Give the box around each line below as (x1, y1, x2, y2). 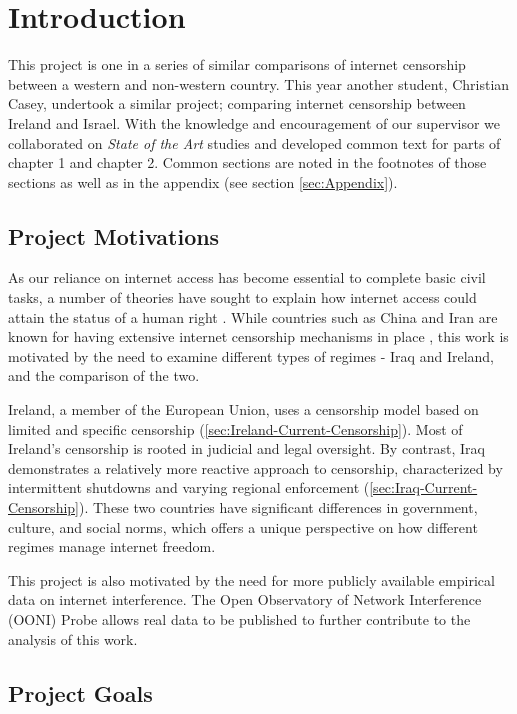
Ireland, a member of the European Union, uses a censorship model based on (8, 399, 479, 420)
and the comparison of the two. (8, 365, 200, 386)
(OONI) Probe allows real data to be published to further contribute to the (8, 608, 471, 629)
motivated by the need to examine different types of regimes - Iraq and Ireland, (8, 345, 494, 366)
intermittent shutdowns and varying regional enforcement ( (8, 477, 370, 498)
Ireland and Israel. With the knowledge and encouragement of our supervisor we (8, 112, 501, 133)
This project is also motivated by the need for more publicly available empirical (8, 569, 495, 590)
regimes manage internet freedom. (8, 536, 216, 557)
